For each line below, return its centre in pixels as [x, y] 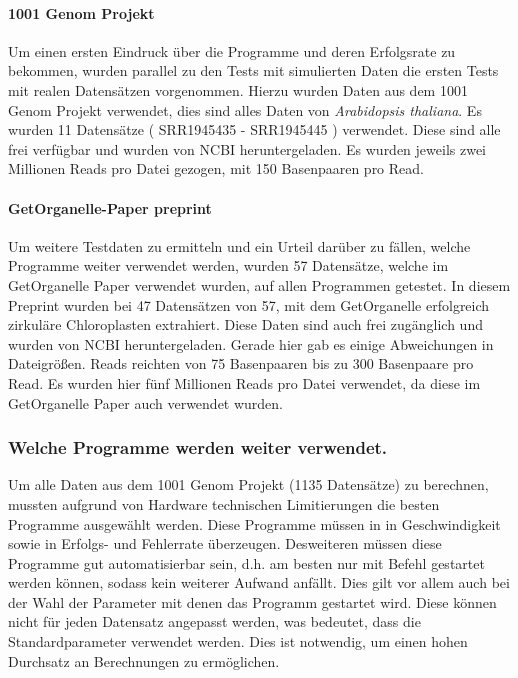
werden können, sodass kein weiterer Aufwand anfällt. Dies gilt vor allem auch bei [259, 582]
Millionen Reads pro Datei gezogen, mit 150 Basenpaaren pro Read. [216, 168]
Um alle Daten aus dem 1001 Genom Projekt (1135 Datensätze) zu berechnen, [248, 484]
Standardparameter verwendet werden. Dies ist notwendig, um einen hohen [238, 641]
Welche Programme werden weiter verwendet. [198, 447]
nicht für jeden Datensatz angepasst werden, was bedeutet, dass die [214, 621]
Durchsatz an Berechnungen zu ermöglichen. [144, 660]
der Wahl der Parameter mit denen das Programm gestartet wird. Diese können [252, 601]
